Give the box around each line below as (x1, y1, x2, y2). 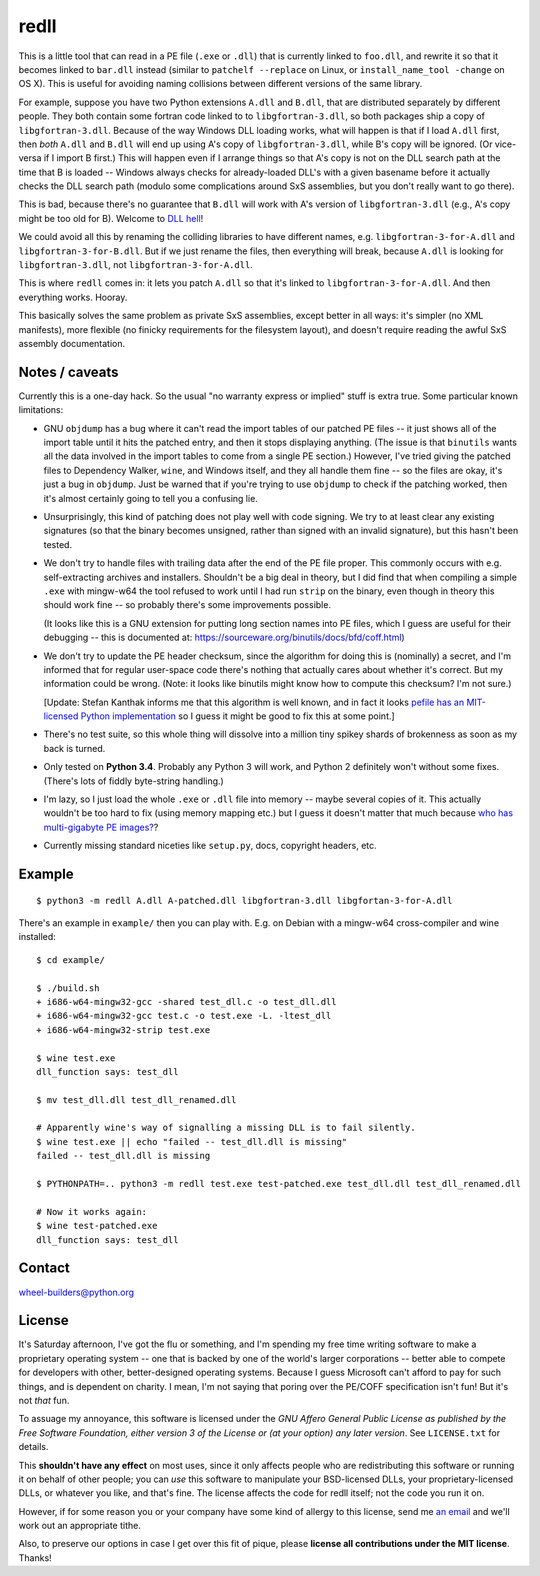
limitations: (18, 404, 64, 416)
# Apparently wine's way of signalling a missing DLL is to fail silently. (36, 1122, 416, 1134)
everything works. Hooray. (18, 291, 128, 303)
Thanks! (18, 1551, 52, 1564)
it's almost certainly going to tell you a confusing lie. (43, 492, 259, 504)
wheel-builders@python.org (18, 1286, 135, 1298)
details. (18, 1441, 49, 1453)
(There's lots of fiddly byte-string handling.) (43, 775, 224, 787)
